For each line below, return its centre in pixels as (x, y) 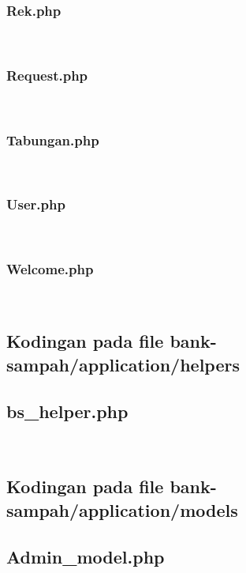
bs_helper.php (67, 411)
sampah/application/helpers (123, 364)
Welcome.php (50, 269)
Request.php (47, 75)
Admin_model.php (86, 556)
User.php (36, 204)
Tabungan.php (53, 139)
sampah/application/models (122, 509)
